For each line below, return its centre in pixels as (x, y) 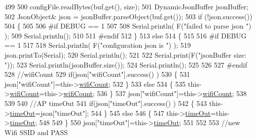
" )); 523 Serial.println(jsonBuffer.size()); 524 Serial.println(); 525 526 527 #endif (126, 64)
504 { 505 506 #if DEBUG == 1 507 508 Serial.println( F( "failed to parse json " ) (128, 26)
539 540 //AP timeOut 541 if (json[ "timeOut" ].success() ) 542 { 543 (106, 103)
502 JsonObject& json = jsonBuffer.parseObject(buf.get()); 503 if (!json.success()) (128, 16)
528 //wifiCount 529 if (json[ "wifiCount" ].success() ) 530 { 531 (97, 74)
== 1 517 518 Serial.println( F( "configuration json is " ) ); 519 (98, 45)
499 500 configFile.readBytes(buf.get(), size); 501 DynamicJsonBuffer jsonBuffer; (127, 6)
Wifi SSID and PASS (36, 132)
